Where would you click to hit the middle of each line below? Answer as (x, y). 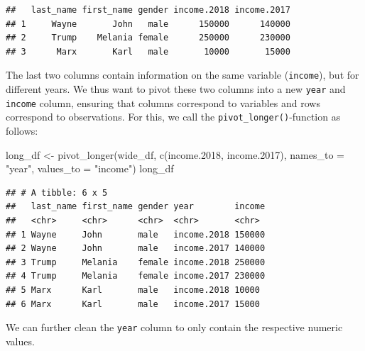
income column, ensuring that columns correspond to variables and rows (163, 102)
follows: (22, 130)
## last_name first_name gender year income (136, 207)
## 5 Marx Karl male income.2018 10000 (133, 290)
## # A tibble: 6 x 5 (57, 193)
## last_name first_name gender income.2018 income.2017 (148, 10)
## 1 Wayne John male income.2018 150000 (136, 234)
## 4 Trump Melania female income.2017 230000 (136, 276)
